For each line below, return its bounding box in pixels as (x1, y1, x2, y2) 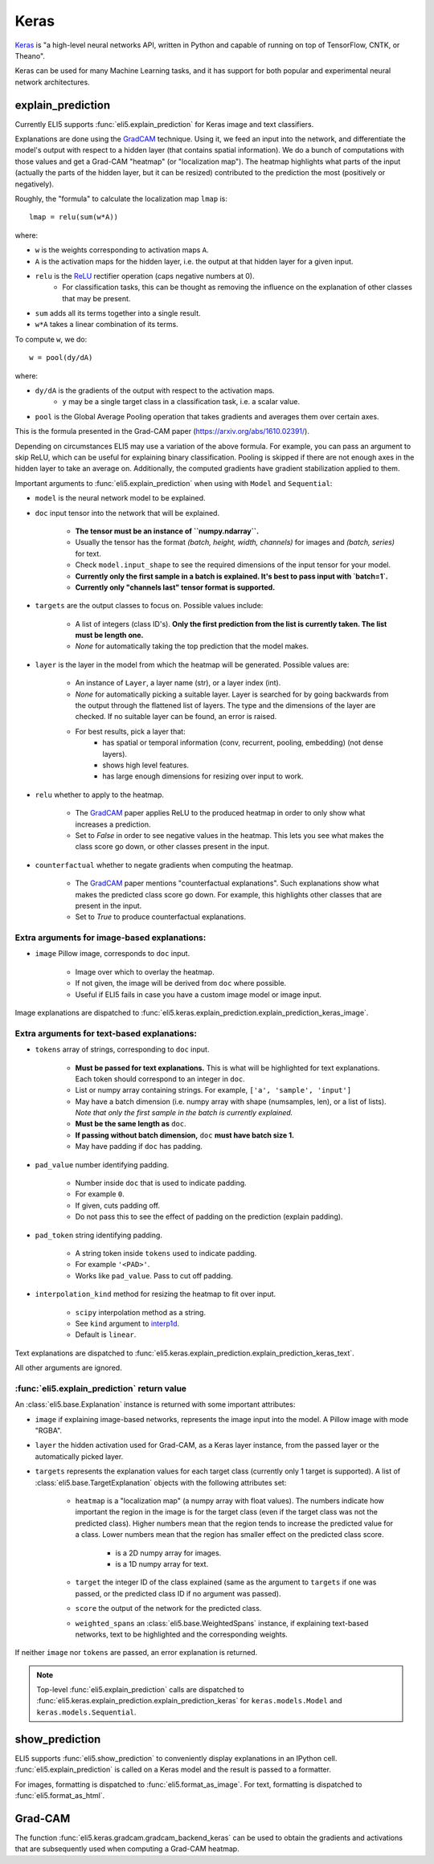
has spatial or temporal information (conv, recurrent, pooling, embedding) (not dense (102, 738, 383, 747)
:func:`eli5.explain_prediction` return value (14, 1383, 187, 1394)
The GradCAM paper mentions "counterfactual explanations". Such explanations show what (75, 878, 379, 888)
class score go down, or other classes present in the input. (75, 842, 269, 852)
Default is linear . (75, 1330, 137, 1339)
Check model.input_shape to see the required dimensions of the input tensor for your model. (75, 560, 391, 570)
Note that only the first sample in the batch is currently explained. (75, 1108, 293, 1118)
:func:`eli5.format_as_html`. (14, 1790, 105, 1800)
